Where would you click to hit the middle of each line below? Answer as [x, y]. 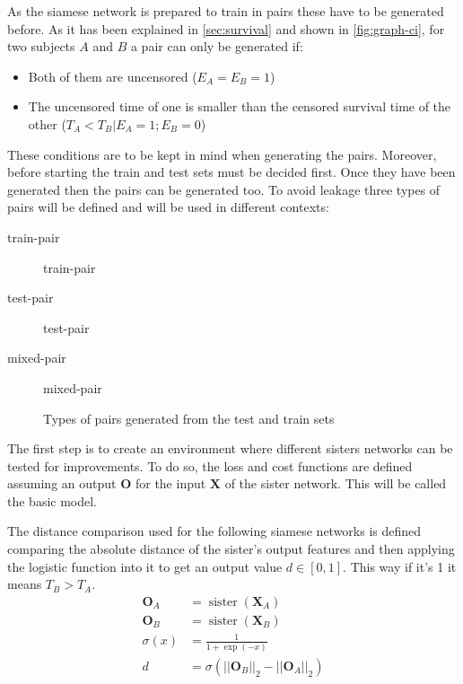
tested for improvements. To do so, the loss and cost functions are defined [210, 465]
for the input [170, 483]
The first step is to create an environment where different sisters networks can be [230, 448]
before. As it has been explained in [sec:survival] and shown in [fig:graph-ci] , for [226, 28]
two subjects [41, 46]
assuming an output [62, 483]
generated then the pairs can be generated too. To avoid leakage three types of [224, 189]
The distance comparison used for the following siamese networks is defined [214, 531]
